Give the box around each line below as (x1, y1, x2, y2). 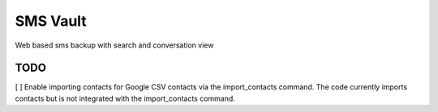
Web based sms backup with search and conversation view (15, 40, 214, 50)
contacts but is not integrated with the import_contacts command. (15, 93, 235, 103)
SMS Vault (15, 12, 87, 30)
